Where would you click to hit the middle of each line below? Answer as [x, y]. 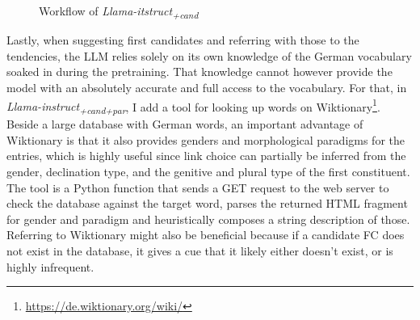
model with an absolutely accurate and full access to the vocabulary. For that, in [207, 87]
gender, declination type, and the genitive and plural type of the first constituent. [208, 172]
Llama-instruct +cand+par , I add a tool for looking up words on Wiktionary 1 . [193, 106]
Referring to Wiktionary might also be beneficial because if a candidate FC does [206, 235]
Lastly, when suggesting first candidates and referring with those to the [183, 40]
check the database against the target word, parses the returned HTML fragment [207, 203]
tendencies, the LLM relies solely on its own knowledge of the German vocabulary [209, 55]
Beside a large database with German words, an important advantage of [185, 124]
